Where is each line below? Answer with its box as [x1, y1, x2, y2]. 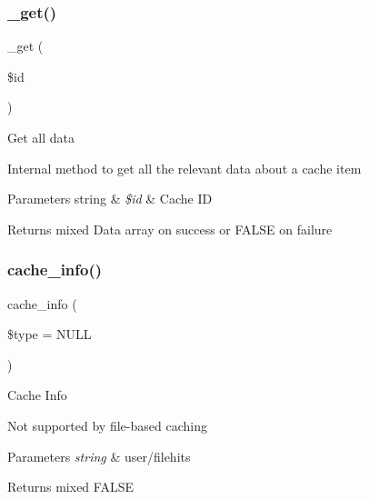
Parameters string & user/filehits [7, 446, 191, 465]
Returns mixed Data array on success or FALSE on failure [7, 219, 333, 238]
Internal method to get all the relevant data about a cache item [7, 158, 362, 177]
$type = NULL [7, 324, 92, 344]
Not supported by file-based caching [7, 415, 207, 434]
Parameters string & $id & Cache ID [7, 189, 213, 208]
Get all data [7, 128, 75, 146]
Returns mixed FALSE [7, 477, 134, 496]
